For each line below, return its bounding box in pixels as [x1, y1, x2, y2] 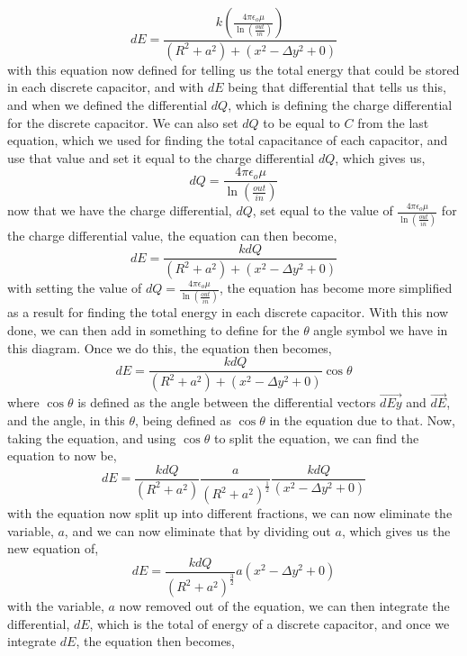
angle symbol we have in [313, 321, 448, 340]
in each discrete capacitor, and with [7, 77, 204, 96]
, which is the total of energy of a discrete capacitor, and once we [89, 614, 450, 633]
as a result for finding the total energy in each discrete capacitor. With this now [7, 303, 449, 322]
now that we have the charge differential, [7, 201, 232, 220]
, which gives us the [341, 521, 451, 540]
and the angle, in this [7, 410, 125, 429]
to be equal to [263, 113, 340, 132]
